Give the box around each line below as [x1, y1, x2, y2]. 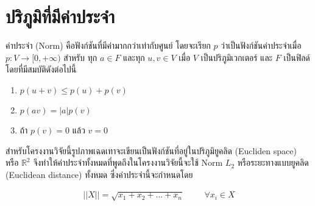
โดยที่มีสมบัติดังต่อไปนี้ [5, 63, 77, 76]
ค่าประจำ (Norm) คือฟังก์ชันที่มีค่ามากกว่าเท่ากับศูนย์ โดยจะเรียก [5, 39, 211, 52]
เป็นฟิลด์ [283, 51, 310, 63]
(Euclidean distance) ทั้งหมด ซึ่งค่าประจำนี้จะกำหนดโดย [5, 168, 193, 180]
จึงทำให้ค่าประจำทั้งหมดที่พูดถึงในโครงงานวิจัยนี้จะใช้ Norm [33, 156, 223, 169]
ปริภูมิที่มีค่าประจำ [5, 4, 115, 29]
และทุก [123, 51, 145, 63]
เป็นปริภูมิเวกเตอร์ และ [200, 51, 273, 63]
